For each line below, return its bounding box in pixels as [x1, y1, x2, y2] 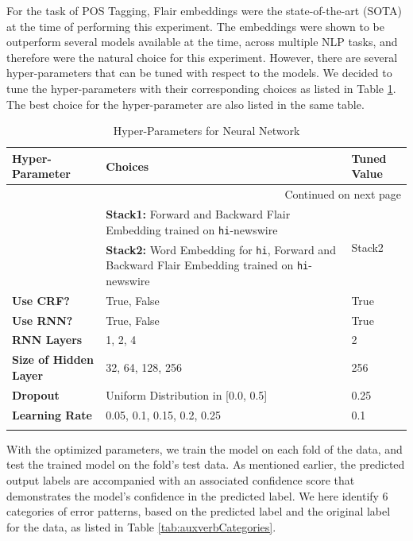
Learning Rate [12, 406, 92, 423]
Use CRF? [12, 292, 70, 308]
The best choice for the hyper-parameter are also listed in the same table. [6, 95, 365, 112]
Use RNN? [12, 311, 73, 328]
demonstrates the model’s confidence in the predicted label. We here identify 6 [6, 487, 388, 504]
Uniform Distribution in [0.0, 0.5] [106, 386, 268, 403]
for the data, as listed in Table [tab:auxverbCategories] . [6, 518, 276, 535]
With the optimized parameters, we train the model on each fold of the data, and [6, 440, 403, 457]
